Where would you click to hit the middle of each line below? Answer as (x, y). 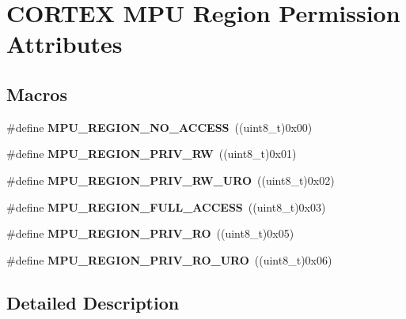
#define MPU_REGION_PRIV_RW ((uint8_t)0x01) (152, 154)
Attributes (65, 44)
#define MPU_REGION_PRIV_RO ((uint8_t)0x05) (150, 233)
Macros (37, 94)
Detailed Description (93, 302)
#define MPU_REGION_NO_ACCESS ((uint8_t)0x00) (159, 127)
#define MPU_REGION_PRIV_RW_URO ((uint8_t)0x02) (171, 180)
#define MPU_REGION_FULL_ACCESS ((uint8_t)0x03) (166, 206)
